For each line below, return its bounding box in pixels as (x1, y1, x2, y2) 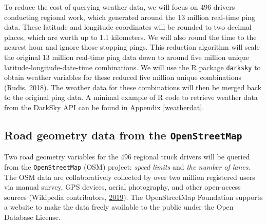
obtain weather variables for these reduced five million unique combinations (4, 72, 242, 83)
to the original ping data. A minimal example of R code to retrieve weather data (4, 92, 258, 103)
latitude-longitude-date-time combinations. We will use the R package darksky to (4, 62, 261, 72)
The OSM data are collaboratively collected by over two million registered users (4, 171, 255, 182)
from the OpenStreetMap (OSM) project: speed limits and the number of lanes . (4, 161, 251, 172)
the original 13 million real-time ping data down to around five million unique (4, 51, 249, 62)
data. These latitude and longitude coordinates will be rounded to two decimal (4, 22, 252, 32)
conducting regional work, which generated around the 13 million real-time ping (4, 11, 256, 22)
